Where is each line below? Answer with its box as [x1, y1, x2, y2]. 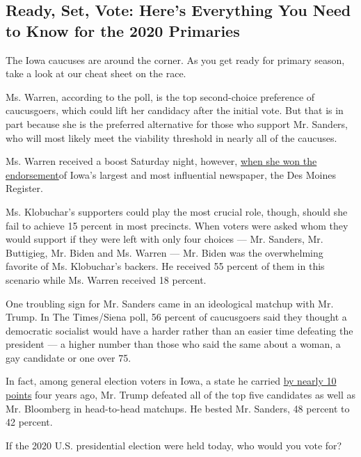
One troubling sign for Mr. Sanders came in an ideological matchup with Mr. [6, 296, 334, 310]
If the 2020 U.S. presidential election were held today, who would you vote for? [6, 438, 342, 452]
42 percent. [6, 415, 53, 429]
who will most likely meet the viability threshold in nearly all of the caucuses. [6, 130, 337, 145]
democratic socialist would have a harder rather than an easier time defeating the [6, 323, 353, 337]
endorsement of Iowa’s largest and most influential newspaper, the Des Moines [6, 167, 336, 182]
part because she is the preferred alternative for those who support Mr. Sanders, [6, 116, 348, 131]
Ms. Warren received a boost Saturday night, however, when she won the [6, 154, 317, 168]
